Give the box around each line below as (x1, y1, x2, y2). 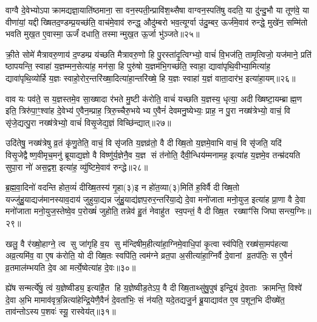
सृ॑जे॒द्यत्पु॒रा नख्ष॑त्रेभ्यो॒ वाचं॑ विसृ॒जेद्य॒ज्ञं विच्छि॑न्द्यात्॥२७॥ (5, 116, 171, 128)
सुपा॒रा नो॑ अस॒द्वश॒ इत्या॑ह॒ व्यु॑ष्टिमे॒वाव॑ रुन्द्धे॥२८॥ (5, 160, 148, 173)
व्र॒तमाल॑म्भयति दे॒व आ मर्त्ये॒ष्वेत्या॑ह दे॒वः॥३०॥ (5, 261, 136, 273)
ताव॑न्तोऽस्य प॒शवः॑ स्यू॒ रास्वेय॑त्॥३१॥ (5, 305, 116, 318)
